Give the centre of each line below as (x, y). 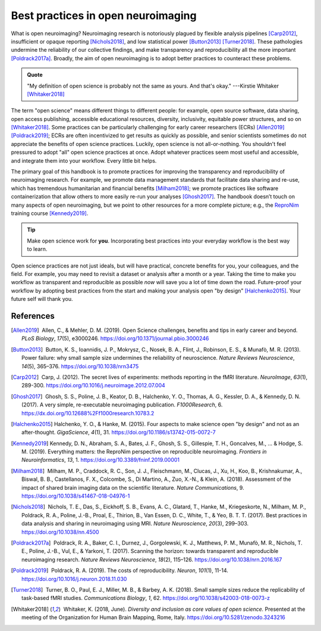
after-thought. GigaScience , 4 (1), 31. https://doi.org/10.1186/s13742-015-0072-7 (119, 433)
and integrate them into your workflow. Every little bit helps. (84, 160)
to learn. (37, 249)
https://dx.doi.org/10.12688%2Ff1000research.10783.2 (88, 413)
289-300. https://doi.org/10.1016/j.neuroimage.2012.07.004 (94, 386)
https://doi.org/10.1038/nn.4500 (60, 532)
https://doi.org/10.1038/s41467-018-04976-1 (76, 496)
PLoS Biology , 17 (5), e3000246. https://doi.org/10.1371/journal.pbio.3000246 (115, 338)
